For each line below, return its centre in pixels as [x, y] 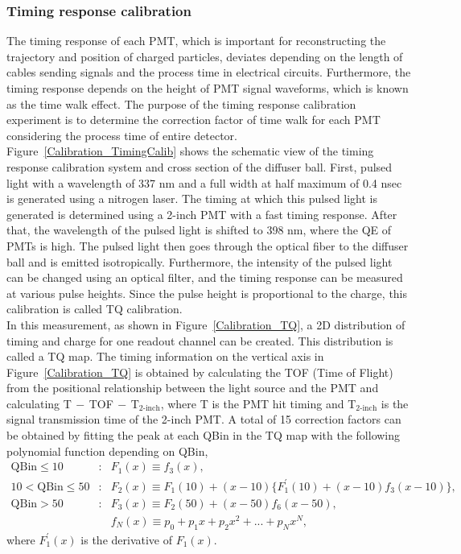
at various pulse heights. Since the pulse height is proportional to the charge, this [207, 293]
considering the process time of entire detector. [122, 135]
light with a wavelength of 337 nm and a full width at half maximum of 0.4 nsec [204, 182]
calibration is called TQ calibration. [95, 309]
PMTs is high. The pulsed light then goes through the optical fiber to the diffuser [208, 245]
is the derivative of [126, 539]
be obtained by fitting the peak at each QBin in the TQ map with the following [204, 435]
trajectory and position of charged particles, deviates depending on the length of [205, 56]
